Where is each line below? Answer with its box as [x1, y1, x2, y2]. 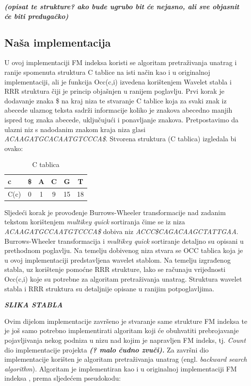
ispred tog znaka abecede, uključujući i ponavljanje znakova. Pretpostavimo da [4, 114, 239, 124]
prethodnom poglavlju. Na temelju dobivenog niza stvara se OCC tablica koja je [4, 245, 243, 255]
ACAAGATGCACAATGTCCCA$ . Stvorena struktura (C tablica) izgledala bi [4, 134, 236, 144]
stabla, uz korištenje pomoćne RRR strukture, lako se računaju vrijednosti [4, 264, 226, 274]
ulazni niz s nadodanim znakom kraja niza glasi [4, 124, 146, 134]
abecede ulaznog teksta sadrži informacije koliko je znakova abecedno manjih [4, 105, 233, 115]
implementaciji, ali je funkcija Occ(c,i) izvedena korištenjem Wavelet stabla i [4, 76, 232, 86]
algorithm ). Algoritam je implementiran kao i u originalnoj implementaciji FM [4, 363, 237, 373]
